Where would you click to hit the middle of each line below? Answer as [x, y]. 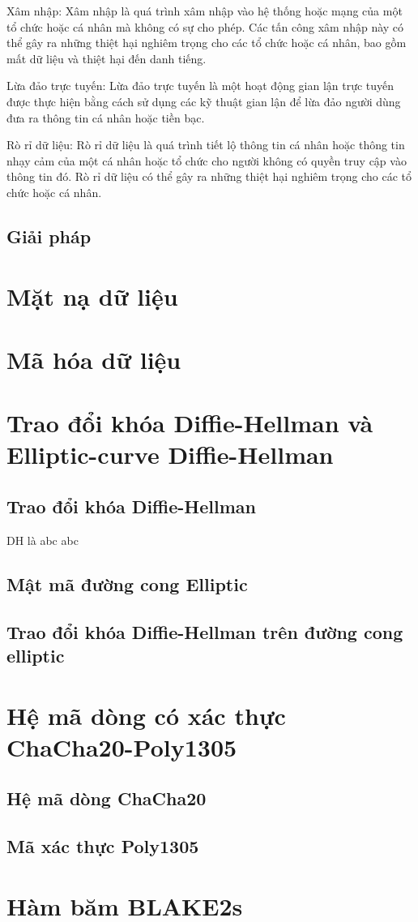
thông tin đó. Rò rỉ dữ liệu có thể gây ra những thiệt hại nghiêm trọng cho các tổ [209, 176]
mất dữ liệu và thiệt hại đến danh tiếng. [107, 58]
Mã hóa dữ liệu [94, 359]
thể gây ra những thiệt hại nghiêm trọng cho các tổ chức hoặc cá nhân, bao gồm [207, 43]
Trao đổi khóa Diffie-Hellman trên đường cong [205, 631]
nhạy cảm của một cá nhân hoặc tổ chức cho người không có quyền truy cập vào [207, 160]
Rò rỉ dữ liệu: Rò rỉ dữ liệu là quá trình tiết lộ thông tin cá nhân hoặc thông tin [206, 145]
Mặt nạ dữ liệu [92, 296]
